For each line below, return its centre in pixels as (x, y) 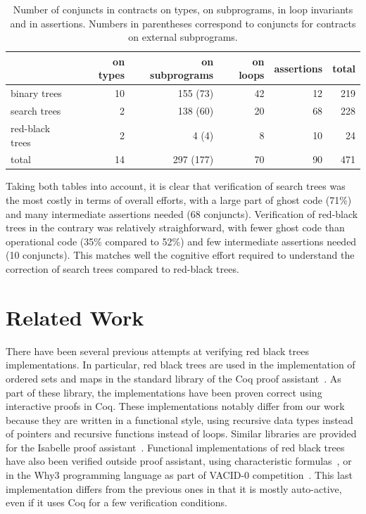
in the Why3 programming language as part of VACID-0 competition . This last (179, 475)
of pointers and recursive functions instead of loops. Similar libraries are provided (181, 433)
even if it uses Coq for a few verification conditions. (116, 502)
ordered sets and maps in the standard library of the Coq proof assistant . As (173, 378)
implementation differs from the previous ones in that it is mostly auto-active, (174, 488)
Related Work (75, 317)
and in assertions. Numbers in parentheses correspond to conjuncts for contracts (183, 23)
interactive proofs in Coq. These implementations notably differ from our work (175, 406)
